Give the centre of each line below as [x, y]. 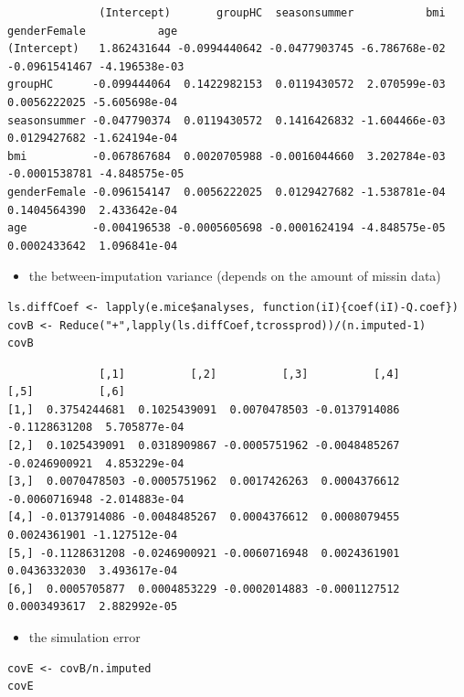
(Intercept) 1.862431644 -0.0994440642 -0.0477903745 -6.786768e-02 [227, 49]
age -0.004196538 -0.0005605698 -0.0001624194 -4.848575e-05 [227, 228]
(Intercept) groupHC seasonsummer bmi [272, 13]
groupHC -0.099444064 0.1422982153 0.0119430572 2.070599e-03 [227, 85]
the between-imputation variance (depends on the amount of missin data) [235, 276]
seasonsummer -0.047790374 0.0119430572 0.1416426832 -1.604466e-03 [227, 120]
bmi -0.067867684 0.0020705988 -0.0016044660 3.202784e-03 [227, 156]
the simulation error [84, 637]
